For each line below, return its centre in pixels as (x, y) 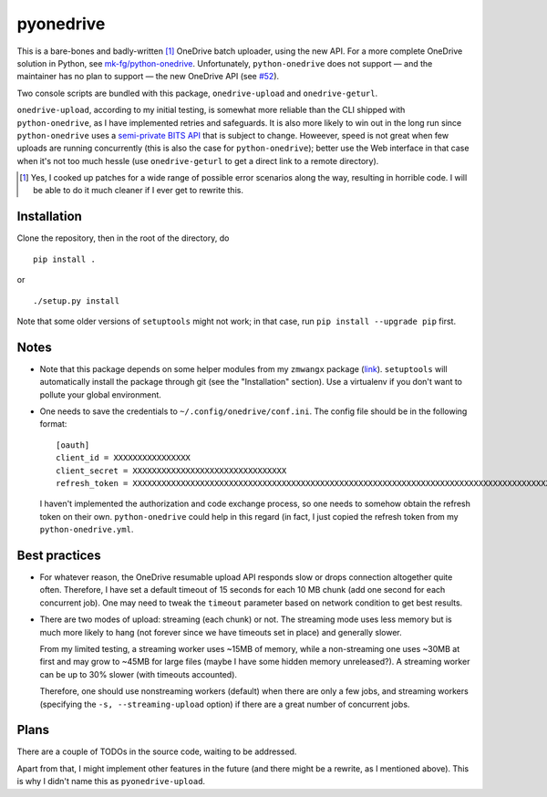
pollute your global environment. (100, 394)
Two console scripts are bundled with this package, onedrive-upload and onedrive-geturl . (197, 93)
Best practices (59, 555)
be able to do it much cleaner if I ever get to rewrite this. (138, 191)
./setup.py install (77, 300)
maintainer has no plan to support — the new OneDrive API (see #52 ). (148, 77)
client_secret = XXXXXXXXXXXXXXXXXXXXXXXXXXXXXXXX (171, 471)
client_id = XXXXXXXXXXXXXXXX (124, 458)
